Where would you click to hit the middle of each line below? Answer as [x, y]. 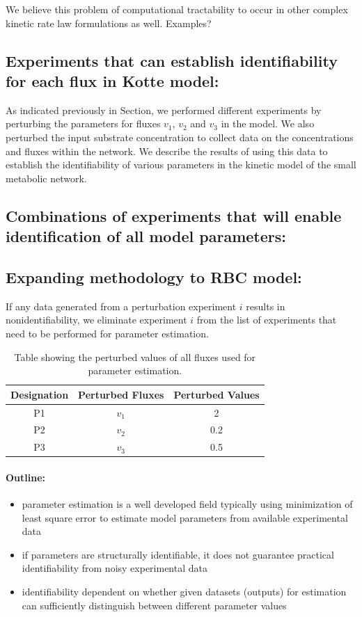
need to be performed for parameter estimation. [107, 333]
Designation [40, 394]
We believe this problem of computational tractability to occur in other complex [177, 9]
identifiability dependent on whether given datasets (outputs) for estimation [184, 592]
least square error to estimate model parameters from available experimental [185, 517]
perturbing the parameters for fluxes [83, 123]
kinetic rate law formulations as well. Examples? [109, 23]
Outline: [26, 477]
